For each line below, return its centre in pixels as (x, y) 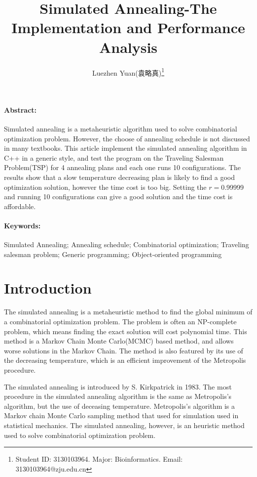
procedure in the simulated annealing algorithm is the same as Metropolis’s (118, 396)
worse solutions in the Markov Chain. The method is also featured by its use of (124, 350)
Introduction (48, 288)
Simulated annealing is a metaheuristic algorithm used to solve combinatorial (121, 128)
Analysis (128, 47)
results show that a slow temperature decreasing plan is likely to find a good (120, 177)
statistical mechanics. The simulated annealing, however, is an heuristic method (124, 425)
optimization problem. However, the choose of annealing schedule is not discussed (127, 138)
